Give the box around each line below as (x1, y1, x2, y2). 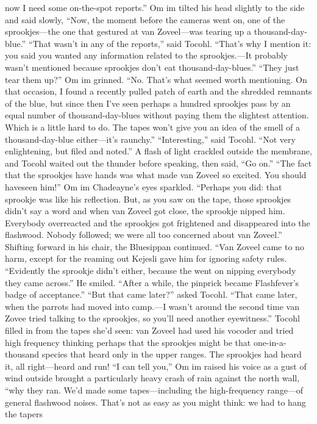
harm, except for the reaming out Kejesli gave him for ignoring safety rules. (5, 252, 287, 265)
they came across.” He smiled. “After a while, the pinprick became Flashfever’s (5, 276, 299, 289)
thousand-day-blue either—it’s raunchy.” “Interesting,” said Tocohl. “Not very (5, 132, 296, 145)
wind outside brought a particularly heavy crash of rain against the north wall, (5, 372, 300, 384)
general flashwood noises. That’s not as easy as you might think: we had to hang (5, 395, 306, 408)
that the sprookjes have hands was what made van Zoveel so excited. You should (5, 168, 307, 181)
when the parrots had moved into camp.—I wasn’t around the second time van (5, 300, 299, 312)
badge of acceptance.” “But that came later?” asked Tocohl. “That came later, (5, 288, 297, 301)
